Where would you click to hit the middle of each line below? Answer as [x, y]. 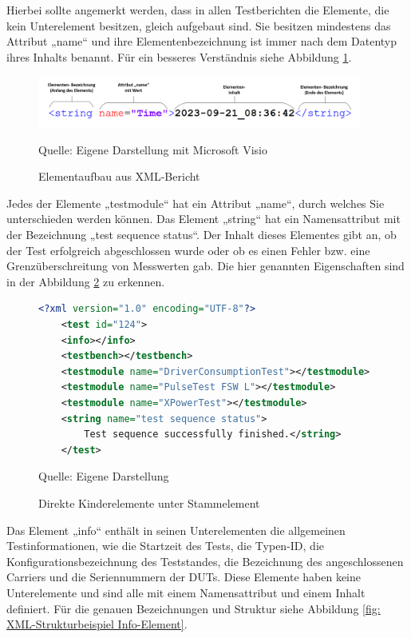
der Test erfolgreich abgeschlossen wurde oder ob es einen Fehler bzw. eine [188, 250]
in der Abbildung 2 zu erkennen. [86, 281]
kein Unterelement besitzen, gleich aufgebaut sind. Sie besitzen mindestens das [199, 25]
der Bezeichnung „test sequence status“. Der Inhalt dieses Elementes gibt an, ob [202, 235]
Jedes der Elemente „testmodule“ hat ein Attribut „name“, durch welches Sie [196, 203]
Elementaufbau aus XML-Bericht [119, 176]
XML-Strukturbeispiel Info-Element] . [97, 624]
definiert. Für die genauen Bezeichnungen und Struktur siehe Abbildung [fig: [194, 608]
